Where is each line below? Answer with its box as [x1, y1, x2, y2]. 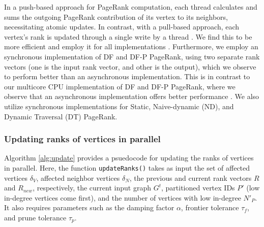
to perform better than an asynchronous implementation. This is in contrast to [4, 71, 250, 82]
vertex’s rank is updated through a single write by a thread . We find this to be [4, 31, 252, 42]
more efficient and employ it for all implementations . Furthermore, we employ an [4, 41, 258, 52]
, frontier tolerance [181, 202, 239, 213]
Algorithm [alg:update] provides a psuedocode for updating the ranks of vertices [4, 152, 254, 163]
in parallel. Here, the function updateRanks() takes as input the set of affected [4, 162, 250, 173]
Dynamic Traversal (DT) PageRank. [4, 111, 118, 121]
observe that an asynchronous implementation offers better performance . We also [4, 91, 259, 102]
